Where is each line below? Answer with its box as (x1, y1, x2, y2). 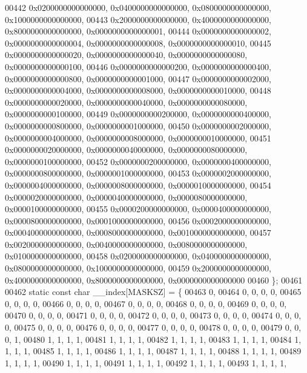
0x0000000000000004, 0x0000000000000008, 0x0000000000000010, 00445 (5, 36, 271, 49)
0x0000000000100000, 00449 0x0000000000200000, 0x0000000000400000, (5, 108, 271, 120)
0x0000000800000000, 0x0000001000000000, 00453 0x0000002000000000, (5, 167, 271, 180)
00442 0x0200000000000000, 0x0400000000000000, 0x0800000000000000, (5, 1, 271, 13)
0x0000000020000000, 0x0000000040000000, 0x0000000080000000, (5, 143, 248, 156)
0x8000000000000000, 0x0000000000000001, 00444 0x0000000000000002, (5, 25, 271, 37)
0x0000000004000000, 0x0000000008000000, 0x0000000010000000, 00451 (5, 131, 271, 144)
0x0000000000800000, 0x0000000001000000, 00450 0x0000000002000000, (5, 119, 271, 132)
